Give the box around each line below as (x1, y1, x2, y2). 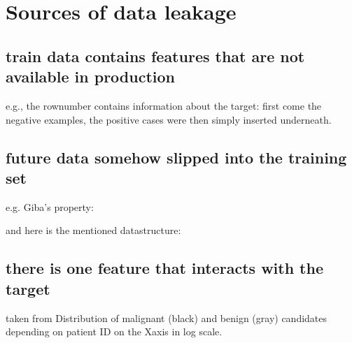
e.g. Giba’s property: (6, 199, 94, 214)
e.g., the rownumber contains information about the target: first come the (6, 98, 322, 112)
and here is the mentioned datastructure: (6, 223, 181, 238)
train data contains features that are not (6, 45, 305, 66)
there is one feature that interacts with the (6, 257, 323, 279)
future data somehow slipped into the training (6, 146, 347, 168)
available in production (6, 66, 176, 87)
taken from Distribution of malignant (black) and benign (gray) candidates (6, 310, 328, 325)
